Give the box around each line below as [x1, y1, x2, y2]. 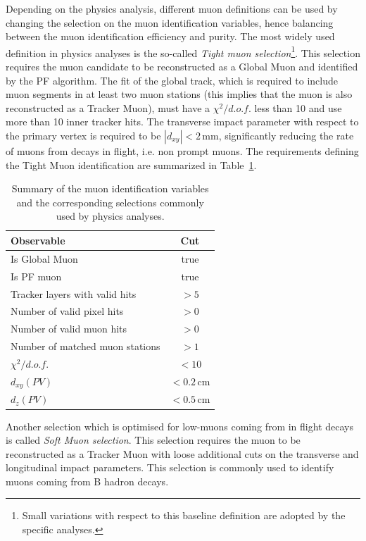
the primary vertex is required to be [6, 128, 161, 142]
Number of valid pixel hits [11, 304, 124, 318]
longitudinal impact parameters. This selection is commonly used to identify [6, 460, 334, 475]
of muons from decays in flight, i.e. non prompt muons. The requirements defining [6, 144, 359, 158]
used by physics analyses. [56, 209, 165, 223]
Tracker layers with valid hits [11, 286, 137, 301]
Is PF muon [11, 268, 62, 283]
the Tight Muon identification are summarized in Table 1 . [6, 157, 257, 172]
